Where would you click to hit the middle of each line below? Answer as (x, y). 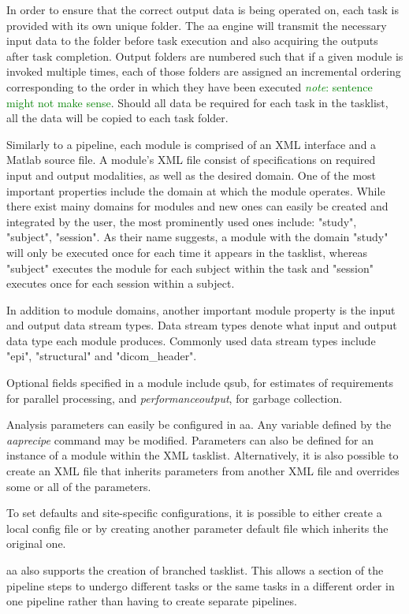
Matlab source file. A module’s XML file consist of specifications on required (191, 160)
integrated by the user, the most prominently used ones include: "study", (182, 221)
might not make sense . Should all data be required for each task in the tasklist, (197, 102)
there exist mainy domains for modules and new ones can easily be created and (197, 206)
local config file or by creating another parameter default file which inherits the (197, 528)
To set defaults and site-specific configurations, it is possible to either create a (194, 513)
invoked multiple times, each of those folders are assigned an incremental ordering (204, 71)
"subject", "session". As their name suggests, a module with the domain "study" (197, 237)
